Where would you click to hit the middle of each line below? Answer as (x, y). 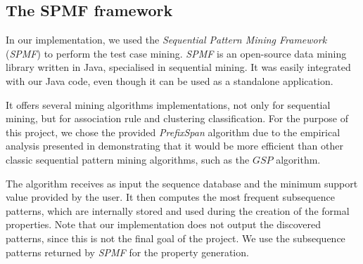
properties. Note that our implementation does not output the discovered (164, 224)
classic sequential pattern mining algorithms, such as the (128, 159)
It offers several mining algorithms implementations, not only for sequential (168, 104)
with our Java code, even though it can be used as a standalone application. (170, 80)
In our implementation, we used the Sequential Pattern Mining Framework (166, 40)
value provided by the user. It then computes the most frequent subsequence (170, 197)
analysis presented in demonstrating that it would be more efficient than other (174, 146)
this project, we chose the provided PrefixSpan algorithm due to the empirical (173, 132)
